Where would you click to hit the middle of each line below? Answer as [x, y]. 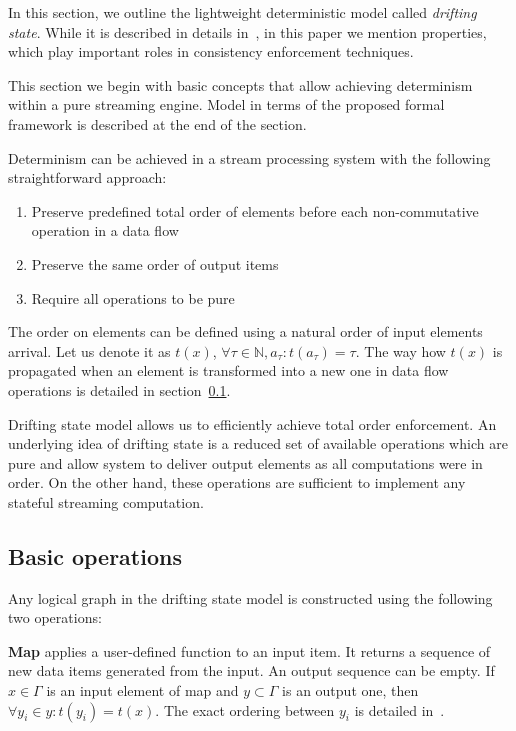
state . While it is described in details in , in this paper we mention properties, [247, 31]
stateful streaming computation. [106, 501]
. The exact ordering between [245, 709]
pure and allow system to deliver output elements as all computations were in [245, 462]
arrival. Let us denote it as [89, 350]
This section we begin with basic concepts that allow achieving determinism [240, 84]
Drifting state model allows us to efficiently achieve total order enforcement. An [252, 423]
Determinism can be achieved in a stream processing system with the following [249, 157]
